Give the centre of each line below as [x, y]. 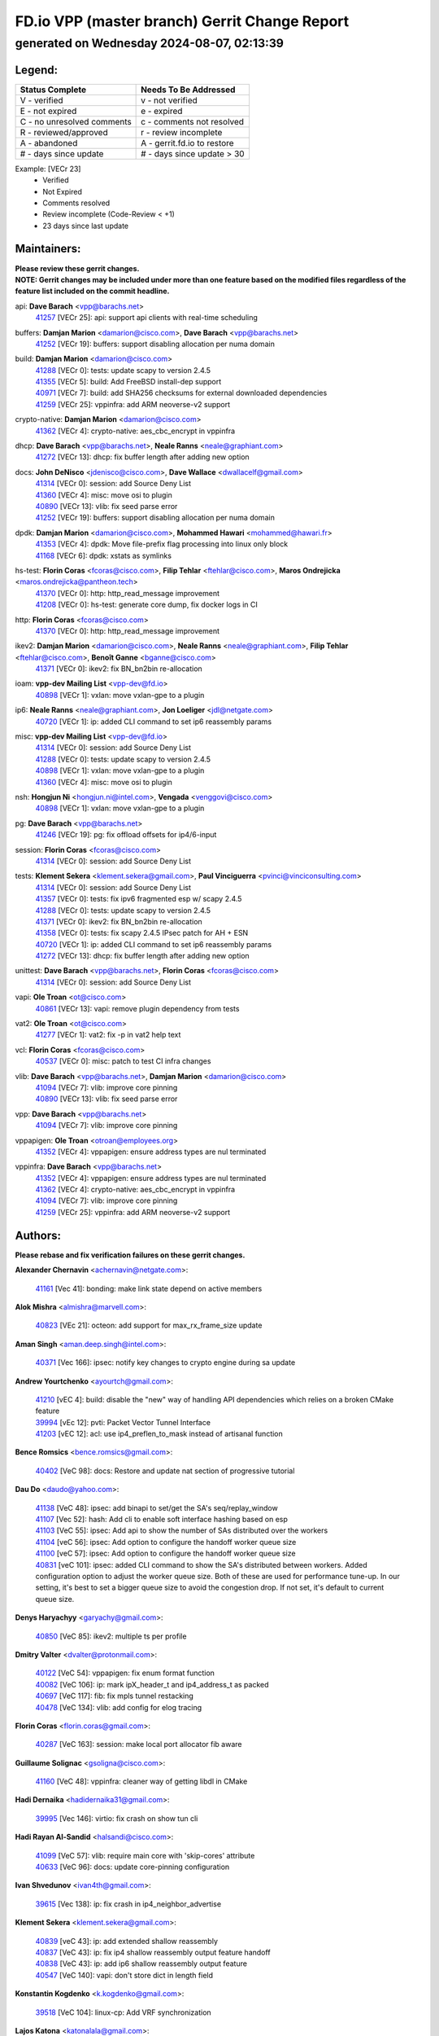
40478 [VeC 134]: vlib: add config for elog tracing [119, 1707]
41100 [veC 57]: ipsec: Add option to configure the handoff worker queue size [165, 1553]
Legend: [37, 70]
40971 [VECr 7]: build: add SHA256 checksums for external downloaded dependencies [181, 393]
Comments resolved [76, 203]
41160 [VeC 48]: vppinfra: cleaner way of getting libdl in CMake [141, 1781]
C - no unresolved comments [76, 121]
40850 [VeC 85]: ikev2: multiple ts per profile [111, 1636]
